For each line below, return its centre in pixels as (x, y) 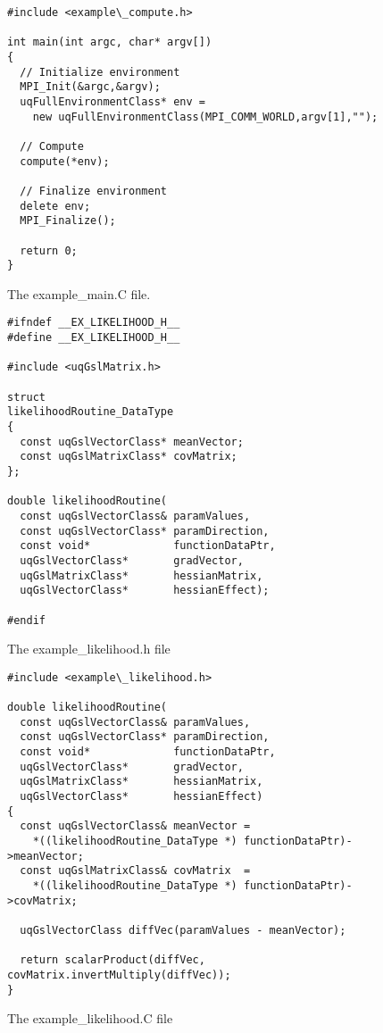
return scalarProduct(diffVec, (112, 960)
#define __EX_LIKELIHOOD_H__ (94, 338)
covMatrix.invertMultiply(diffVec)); (119, 975)
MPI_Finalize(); (68, 221)
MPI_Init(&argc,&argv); (90, 87)
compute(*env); (65, 161)
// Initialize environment (100, 72)
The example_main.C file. (79, 293)
